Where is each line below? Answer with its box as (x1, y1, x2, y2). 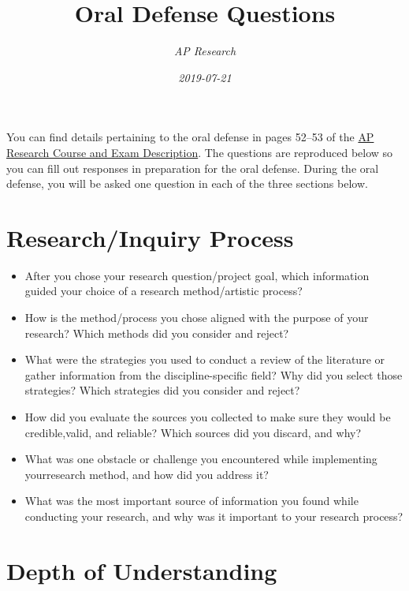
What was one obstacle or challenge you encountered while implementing (24, 451, 377, 467)
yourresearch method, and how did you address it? (24, 466, 269, 482)
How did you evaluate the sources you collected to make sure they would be (24, 408, 391, 425)
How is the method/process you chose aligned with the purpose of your (24, 309, 369, 325)
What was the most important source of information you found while (24, 492, 359, 509)
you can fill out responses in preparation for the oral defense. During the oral (6, 159, 379, 176)
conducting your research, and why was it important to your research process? (24, 507, 403, 524)
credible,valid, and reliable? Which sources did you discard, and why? (24, 424, 362, 440)
